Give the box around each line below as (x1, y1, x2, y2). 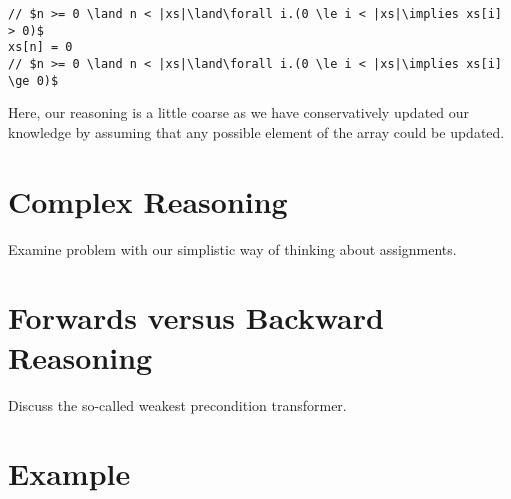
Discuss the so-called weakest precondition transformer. (8, 394, 347, 415)
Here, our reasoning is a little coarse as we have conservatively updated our (8, 102, 470, 123)
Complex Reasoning (8, 180, 288, 221)
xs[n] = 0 (8, 40, 73, 55)
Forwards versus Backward (8, 297, 384, 338)
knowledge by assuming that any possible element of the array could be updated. (8, 121, 505, 142)
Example (8, 453, 131, 494)
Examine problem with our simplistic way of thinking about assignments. (8, 238, 457, 259)
